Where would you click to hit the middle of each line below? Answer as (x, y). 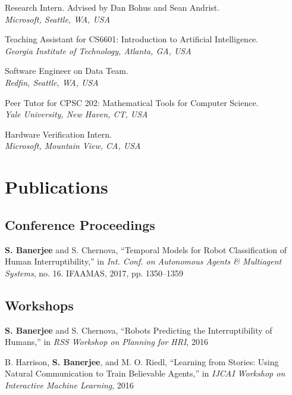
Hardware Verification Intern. (58, 134)
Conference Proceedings (80, 224)
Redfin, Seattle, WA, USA (52, 82)
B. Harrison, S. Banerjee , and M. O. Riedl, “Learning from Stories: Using (142, 361)
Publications (56, 187)
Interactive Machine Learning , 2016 (69, 385)
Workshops (39, 305)
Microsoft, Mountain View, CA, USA (73, 146)
